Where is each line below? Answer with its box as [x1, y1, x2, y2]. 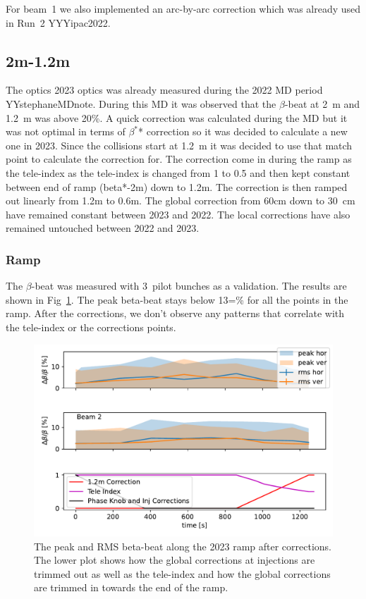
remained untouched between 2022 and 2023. [6, 221, 200, 235]
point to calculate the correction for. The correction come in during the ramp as [6, 152, 352, 166]
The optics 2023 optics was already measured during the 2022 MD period [6, 82, 323, 97]
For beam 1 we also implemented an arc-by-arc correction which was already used [6, 1, 361, 16]
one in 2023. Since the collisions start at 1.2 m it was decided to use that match [6, 137, 353, 152]
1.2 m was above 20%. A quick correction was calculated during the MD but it [6, 110, 348, 125]
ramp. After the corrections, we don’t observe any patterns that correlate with [6, 306, 345, 321]
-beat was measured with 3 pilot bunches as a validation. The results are [31, 278, 347, 293]
